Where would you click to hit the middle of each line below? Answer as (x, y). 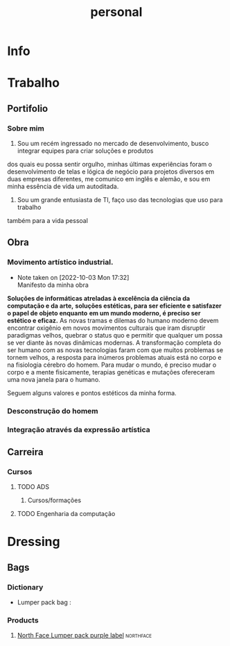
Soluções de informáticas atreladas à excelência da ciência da (99, 298)
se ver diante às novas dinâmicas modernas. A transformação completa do (114, 342)
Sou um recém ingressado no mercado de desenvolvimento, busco (113, 144)
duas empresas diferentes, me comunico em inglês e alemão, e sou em (109, 179)
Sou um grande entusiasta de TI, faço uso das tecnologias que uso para (120, 200)
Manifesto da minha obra (53, 285)
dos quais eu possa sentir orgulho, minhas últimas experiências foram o (110, 165)
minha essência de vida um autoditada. (63, 187)
